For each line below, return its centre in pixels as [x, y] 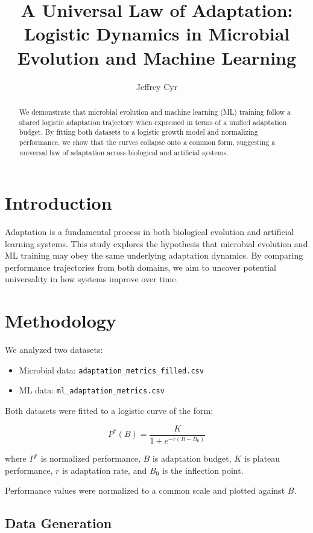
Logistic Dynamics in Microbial [157, 34]
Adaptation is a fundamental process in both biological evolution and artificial [150, 232]
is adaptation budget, [192, 458]
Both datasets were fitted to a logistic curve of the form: [109, 411]
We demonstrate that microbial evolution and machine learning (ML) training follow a [155, 111]
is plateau [262, 458]
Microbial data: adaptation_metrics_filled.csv [111, 370]
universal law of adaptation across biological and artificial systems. [124, 152]
